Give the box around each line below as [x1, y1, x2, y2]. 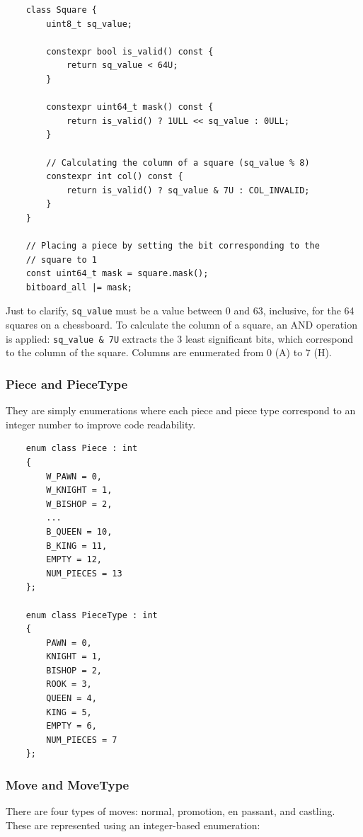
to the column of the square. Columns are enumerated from [6, 345, 264, 360]
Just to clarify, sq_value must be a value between [6, 303, 223, 318]
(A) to [275, 345, 303, 360]
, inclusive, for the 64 [263, 303, 355, 318]
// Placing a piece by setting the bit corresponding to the [25, 241, 320, 251]
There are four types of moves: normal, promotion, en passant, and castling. [6, 804, 335, 819]
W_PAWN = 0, [46, 471, 103, 482]
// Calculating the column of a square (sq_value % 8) [46, 157, 310, 168]
